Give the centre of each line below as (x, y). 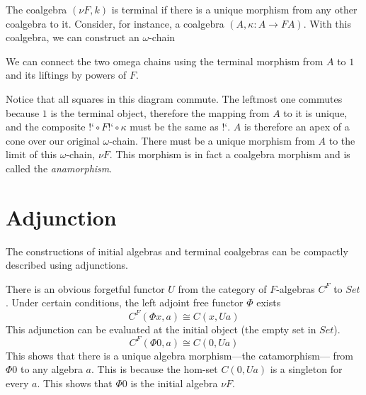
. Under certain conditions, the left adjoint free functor (125, 302)
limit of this (32, 154)
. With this (327, 23)
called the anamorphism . (59, 168)
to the (342, 140)
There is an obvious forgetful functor (85, 288)
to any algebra (52, 369)
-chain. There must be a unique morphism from (212, 140)
